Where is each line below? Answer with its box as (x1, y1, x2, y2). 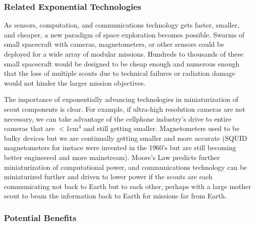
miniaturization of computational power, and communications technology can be (4, 161, 247, 172)
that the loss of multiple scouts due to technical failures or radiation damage (4, 68, 235, 78)
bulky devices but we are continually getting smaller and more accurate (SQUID (4, 132, 247, 143)
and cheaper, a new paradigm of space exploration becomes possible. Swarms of (4, 29, 245, 39)
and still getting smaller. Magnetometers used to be (83, 123, 240, 133)
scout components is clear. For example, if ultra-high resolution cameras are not (4, 103, 246, 114)
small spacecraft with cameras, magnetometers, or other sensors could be (4, 39, 224, 49)
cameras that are (4, 123, 55, 133)
